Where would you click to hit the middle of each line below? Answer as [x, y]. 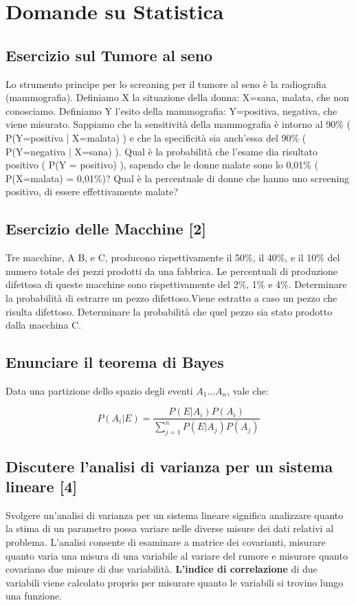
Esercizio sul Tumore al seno [109, 55]
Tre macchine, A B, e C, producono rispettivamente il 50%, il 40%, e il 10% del [173, 257]
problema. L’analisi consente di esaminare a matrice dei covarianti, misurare [166, 541]
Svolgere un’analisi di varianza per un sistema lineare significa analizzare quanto [175, 515]
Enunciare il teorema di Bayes [115, 362]
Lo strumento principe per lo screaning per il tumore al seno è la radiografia [166, 84]
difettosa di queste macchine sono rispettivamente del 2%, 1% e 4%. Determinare [176, 284]
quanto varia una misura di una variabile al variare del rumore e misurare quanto [177, 555]
